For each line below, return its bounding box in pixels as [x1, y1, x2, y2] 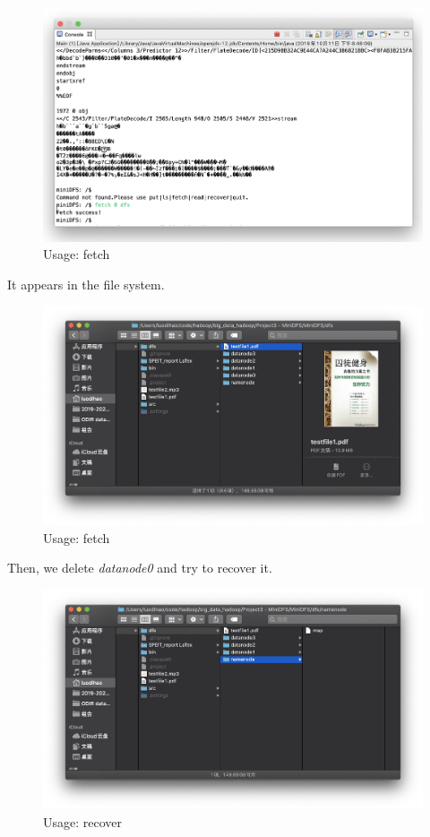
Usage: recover [43, 812, 123, 831]
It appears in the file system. [7, 274, 165, 293]
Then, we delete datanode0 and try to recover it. [7, 558, 272, 577]
